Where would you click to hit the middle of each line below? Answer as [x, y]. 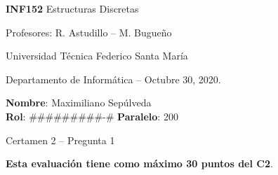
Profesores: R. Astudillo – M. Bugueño [89, 32]
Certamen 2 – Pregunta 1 [60, 140]
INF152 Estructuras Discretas [72, 8]
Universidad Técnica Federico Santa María [97, 56]
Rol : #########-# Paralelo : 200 [92, 116]
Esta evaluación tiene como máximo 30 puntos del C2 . [139, 163]
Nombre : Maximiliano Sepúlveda [79, 103]
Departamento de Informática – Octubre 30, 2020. [113, 79]
